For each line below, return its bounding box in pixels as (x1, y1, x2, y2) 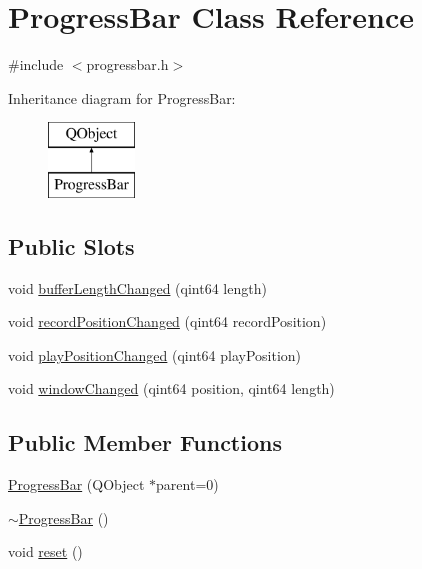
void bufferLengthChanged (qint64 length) (8, 277, 267, 298)
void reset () (8, 541, 83, 562)
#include (8, 54, 64, 75)
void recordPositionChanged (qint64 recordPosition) (8, 311, 327, 332)
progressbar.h (86, 54, 169, 75)
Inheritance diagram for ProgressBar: (8, 87, 236, 108)
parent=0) (156, 474, 219, 495)
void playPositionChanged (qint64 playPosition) (8, 344, 302, 365)
